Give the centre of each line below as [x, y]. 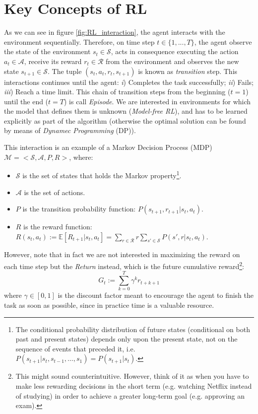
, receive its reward [53, 61]
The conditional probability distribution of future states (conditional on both [133, 329]
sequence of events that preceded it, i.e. [75, 348]
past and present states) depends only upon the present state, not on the [127, 339]
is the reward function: [58, 227]
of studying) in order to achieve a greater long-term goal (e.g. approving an [130, 395]
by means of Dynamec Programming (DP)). [70, 130]
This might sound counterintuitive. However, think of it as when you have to [132, 376]
